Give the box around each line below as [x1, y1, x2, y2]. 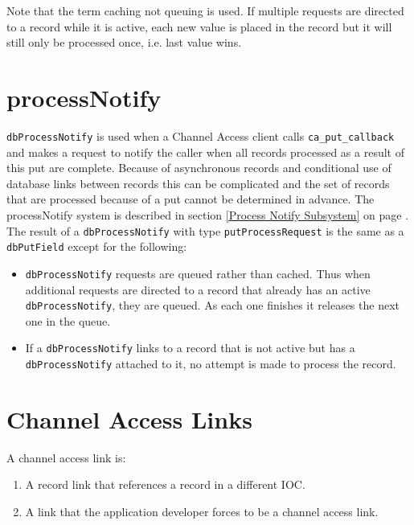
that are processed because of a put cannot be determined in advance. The [6, 191, 375, 207]
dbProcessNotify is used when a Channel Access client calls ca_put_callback [6, 127, 395, 144]
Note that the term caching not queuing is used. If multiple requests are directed [6, 2, 404, 18]
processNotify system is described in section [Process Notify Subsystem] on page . [6, 206, 409, 223]
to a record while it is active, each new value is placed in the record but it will [6, 18, 392, 35]
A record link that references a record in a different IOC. [25, 476, 305, 493]
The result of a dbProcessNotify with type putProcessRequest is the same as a [6, 222, 404, 239]
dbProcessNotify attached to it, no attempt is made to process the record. [25, 355, 396, 371]
